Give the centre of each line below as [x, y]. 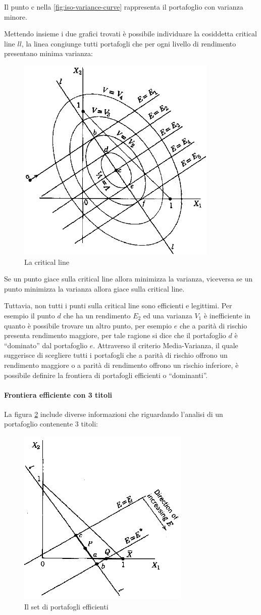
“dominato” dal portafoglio [46, 345]
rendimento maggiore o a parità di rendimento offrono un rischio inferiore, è [121, 365]
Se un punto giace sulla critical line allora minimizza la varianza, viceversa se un [128, 279]
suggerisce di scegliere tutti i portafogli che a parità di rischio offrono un [116, 355]
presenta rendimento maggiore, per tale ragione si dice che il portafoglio [115, 335]
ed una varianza [168, 315]
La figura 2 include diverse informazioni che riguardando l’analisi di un [114, 414]
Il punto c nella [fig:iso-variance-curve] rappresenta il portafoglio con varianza [124, 7]
